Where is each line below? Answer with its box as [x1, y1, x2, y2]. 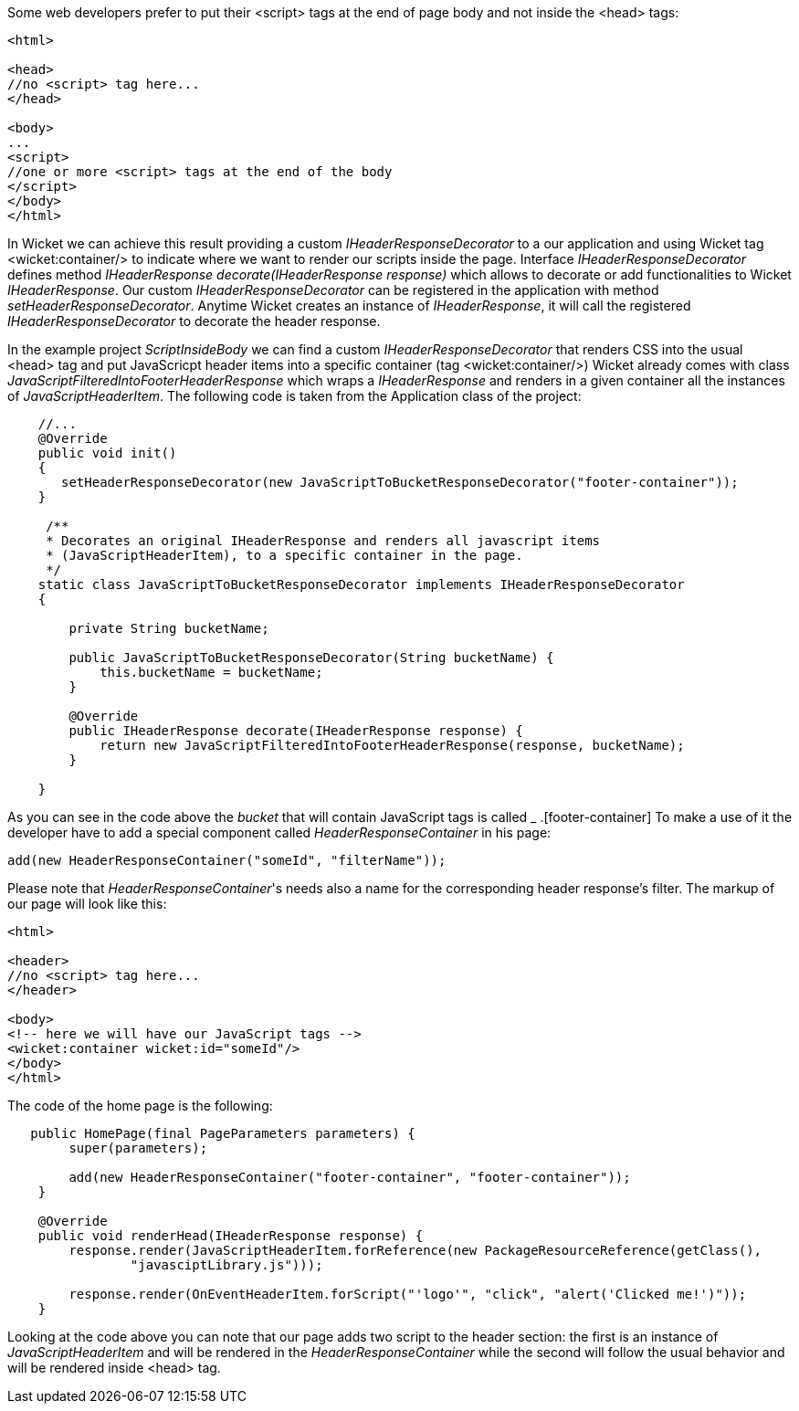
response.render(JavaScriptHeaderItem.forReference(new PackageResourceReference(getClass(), [68, 1243, 762, 1258]
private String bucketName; [68, 621, 269, 636]
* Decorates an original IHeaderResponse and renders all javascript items [46, 533, 601, 548]
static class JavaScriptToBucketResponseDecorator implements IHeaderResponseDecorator [37, 577, 685, 592]
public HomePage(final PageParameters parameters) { [30, 1126, 415, 1141]
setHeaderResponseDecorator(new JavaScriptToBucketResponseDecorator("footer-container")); [61, 475, 739, 490]
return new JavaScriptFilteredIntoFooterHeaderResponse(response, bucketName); [100, 738, 685, 753]
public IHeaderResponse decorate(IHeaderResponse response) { [68, 723, 523, 738]
